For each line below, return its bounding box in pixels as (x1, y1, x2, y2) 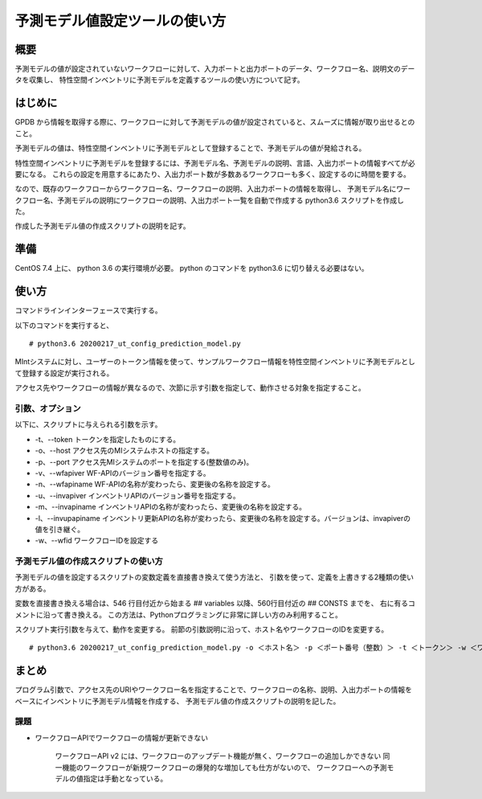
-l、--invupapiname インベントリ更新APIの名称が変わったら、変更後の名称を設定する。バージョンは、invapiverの (35, 513, 411, 522)
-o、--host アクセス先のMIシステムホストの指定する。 (35, 446, 214, 456)
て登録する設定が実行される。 (14, 368, 114, 378)
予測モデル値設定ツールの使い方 (14, 12, 227, 30)
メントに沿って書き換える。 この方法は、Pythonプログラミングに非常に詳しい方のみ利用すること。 (14, 609, 343, 619)
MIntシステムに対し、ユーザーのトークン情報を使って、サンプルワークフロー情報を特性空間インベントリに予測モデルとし (14, 357, 415, 367)
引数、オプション (14, 403, 81, 414)
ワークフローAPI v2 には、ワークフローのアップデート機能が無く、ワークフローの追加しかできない (55, 752, 382, 761)
